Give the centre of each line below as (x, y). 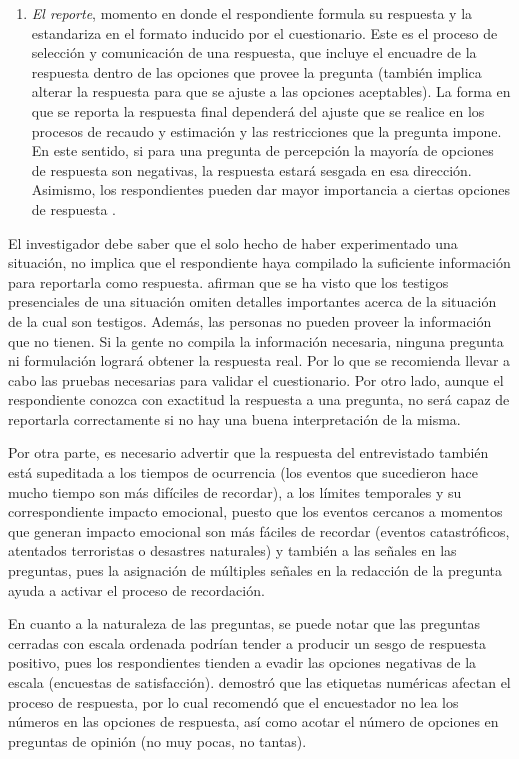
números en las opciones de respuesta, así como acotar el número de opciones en (253, 721)
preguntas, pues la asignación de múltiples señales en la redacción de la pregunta (255, 570)
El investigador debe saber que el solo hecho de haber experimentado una (233, 242)
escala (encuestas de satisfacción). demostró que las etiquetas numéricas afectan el (259, 682)
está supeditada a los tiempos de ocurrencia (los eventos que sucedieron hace (243, 472)
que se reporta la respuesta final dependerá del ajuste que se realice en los (258, 110)
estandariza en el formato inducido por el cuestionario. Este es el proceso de (264, 32)
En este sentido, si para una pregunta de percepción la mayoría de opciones (262, 150)
